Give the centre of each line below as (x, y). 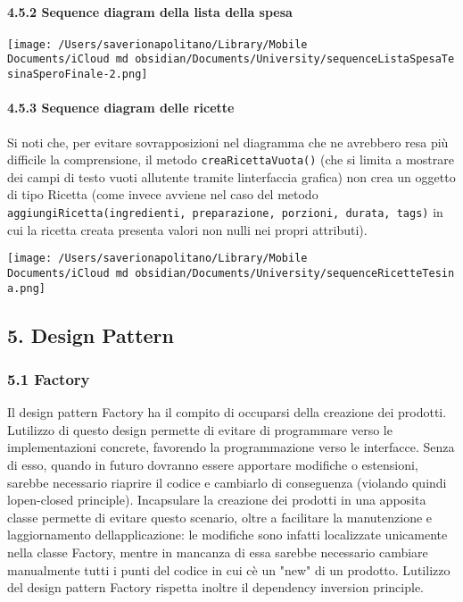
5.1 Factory (49, 378)
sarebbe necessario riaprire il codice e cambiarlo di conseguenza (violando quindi (227, 482)
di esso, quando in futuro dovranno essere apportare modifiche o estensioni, (213, 464)
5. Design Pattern (91, 334)
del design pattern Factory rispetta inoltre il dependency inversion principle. (215, 587)
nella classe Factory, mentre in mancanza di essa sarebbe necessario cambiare (218, 552)
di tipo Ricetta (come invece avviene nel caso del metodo (163, 194)
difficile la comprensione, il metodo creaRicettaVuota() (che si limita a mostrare (231, 159)
